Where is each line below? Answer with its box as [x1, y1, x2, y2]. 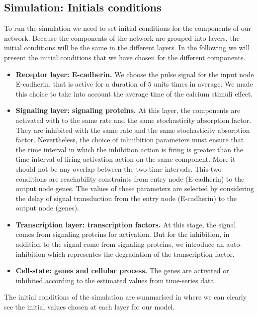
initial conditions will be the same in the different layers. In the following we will [4, 42, 250, 53]
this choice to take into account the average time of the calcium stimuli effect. [15, 88, 253, 99]
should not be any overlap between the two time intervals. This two [15, 163, 222, 174]
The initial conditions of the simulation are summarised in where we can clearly [4, 292, 247, 302]
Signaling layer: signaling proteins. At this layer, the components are [15, 105, 241, 115]
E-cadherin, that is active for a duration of [15, 79, 146, 89]
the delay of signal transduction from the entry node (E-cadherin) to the [15, 193, 237, 203]
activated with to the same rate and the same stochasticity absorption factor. [15, 114, 252, 125]
